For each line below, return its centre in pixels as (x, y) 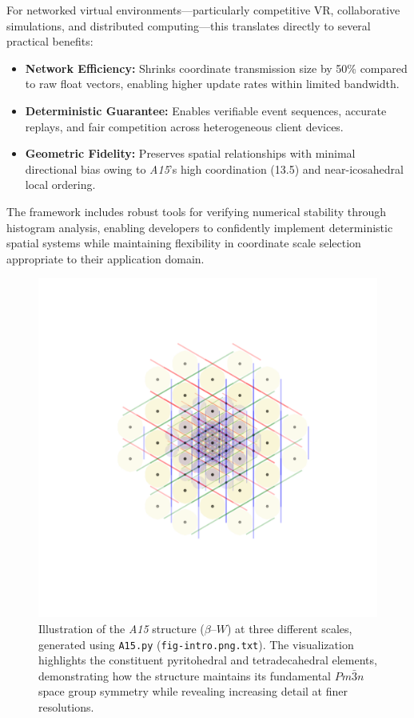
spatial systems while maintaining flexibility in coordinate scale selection (184, 243)
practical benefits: (50, 41)
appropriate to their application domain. (105, 258)
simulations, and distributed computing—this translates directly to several (189, 25)
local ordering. (60, 185)
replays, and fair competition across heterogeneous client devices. (184, 126)
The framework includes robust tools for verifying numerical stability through (197, 211)
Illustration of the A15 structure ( (121, 628)
